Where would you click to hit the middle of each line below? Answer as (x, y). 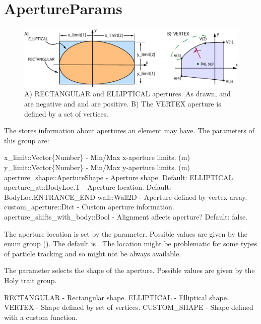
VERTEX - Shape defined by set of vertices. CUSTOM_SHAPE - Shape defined (129, 307)
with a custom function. (41, 317)
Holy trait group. (30, 280)
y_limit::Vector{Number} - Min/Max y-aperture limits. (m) (97, 167)
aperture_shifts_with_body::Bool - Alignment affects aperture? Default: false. (126, 217)
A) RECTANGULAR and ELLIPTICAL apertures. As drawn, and (127, 94)
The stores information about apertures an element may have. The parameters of (129, 130)
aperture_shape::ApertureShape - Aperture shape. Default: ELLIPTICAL (119, 177)
